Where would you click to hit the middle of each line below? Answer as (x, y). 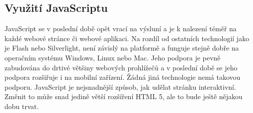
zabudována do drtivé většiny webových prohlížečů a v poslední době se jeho (121, 67)
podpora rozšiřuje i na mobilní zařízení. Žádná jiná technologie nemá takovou (123, 77)
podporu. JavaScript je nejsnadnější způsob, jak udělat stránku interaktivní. (120, 86)
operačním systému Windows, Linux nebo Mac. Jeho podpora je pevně (113, 57)
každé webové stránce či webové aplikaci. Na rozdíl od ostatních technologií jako (127, 38)
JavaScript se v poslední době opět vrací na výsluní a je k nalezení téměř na (121, 28)
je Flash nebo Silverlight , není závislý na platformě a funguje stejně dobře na (122, 48)
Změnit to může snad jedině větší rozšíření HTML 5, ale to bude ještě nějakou (124, 96)
